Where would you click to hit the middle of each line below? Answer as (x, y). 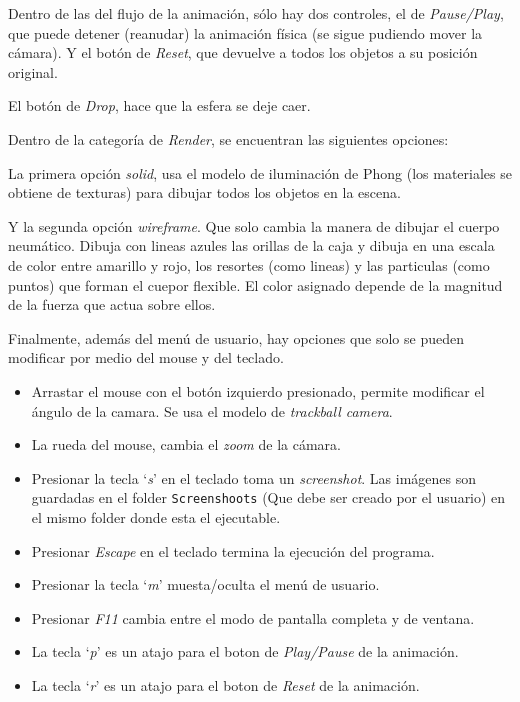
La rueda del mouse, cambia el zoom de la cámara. (186, 444)
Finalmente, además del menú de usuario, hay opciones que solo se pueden (236, 337)
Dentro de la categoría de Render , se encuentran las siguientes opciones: (228, 138)
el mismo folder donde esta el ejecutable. (156, 516)
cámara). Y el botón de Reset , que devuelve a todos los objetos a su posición (243, 52)
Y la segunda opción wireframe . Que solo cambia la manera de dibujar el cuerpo (254, 225)
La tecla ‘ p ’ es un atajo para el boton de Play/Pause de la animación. (245, 651)
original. (33, 71)
